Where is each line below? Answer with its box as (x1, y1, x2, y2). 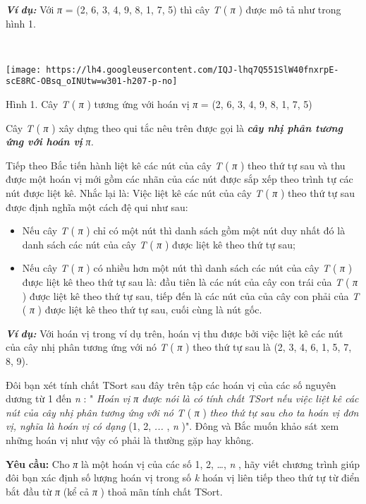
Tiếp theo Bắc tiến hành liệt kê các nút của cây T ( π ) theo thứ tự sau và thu (6, 157, 346, 172)
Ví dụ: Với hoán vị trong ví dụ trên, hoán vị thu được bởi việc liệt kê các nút (6, 325, 343, 340)
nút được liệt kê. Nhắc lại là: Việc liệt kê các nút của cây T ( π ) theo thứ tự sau (6, 186, 355, 200)
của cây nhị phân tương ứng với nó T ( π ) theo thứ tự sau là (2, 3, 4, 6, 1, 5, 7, (6, 340, 352, 354)
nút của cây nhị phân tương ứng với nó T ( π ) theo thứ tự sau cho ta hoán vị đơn (6, 404, 359, 419)
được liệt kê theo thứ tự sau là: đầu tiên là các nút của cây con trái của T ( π (22, 275, 358, 289)
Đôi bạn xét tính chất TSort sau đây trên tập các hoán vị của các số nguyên (6, 377, 336, 392)
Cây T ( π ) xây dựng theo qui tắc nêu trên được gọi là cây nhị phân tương (6, 120, 343, 135)
